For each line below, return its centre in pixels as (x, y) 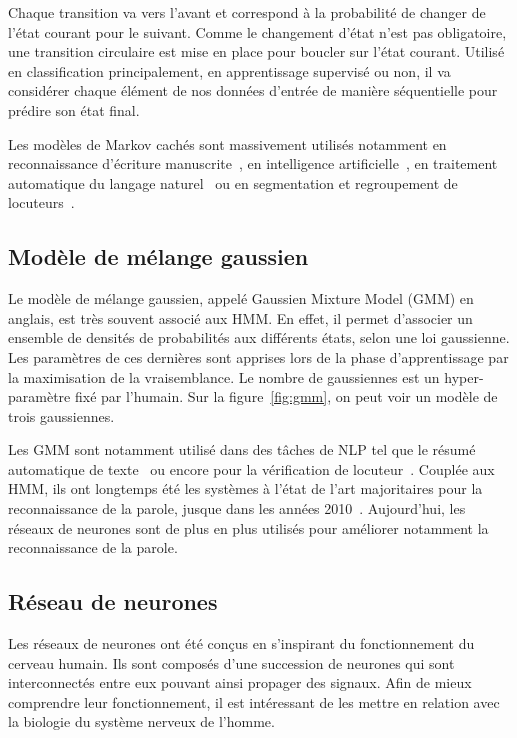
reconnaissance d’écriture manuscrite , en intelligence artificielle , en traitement (253, 163)
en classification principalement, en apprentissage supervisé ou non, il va (229, 70)
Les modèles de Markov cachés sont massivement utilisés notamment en (227, 143)
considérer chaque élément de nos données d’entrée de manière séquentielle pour (253, 90)
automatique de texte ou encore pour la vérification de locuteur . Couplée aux (251, 468)
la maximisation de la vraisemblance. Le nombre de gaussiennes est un (224, 376)
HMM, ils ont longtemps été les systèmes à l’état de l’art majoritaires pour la (245, 488)
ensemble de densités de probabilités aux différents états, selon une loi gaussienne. (259, 337)
